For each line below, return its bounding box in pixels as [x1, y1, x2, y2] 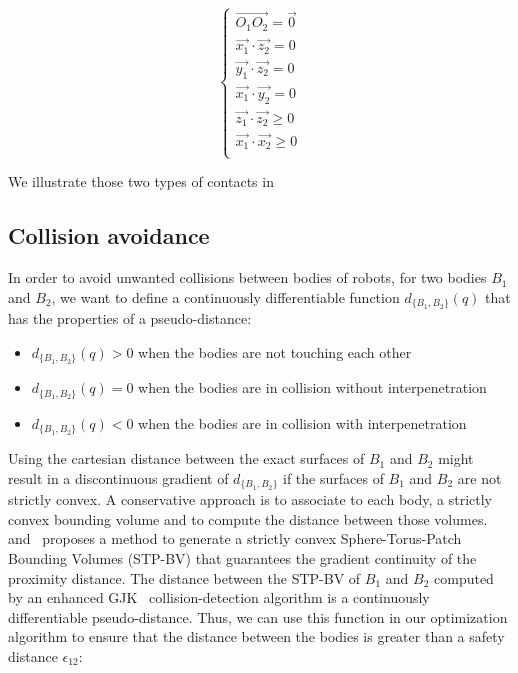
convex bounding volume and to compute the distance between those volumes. [8, 508, 488, 529]
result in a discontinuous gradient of [8, 467, 229, 488]
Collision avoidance [8, 220, 210, 251]
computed [434, 567, 494, 588]
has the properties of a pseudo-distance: [8, 308, 252, 329]
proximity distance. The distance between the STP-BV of [8, 567, 361, 588]
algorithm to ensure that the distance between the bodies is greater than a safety [8, 626, 505, 647]
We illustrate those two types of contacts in [8, 171, 274, 192]
